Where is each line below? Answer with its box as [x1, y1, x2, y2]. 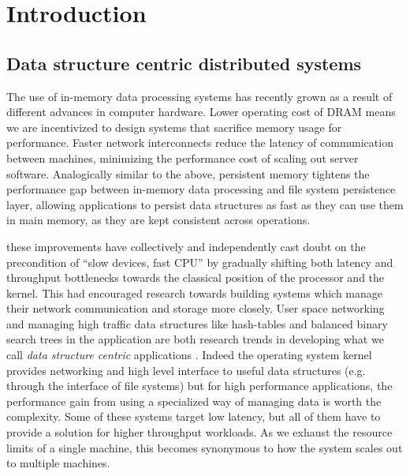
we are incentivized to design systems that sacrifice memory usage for [6, 118, 342, 135]
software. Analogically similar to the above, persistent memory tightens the [6, 165, 370, 182]
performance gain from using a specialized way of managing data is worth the [6, 392, 382, 409]
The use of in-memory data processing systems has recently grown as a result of [6, 88, 393, 104]
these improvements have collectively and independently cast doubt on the [6, 238, 366, 254]
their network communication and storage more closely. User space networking [6, 300, 385, 317]
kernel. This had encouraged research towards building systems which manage [6, 284, 383, 301]
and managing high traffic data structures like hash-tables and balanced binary [6, 315, 388, 332]
